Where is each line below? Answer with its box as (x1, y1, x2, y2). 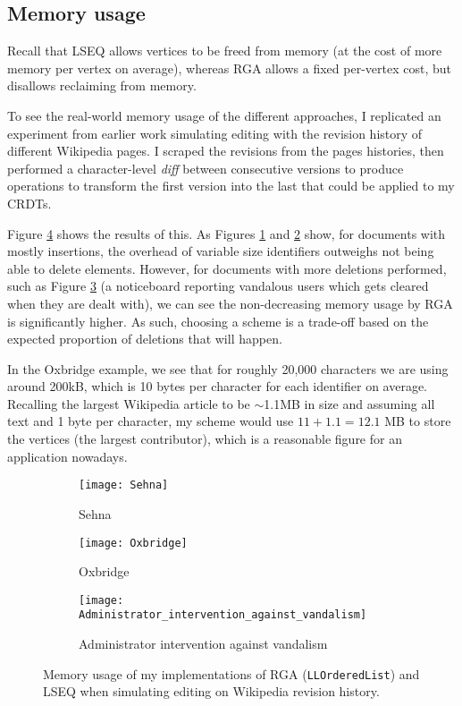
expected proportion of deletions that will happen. (7, 329, 282, 348)
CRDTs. (7, 193, 52, 212)
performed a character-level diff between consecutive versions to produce (7, 158, 404, 177)
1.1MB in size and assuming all (264, 394, 435, 413)
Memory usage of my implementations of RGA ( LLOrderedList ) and (43, 664, 420, 683)
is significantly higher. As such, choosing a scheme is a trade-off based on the (7, 311, 429, 330)
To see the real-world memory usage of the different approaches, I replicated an (7, 106, 441, 124)
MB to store (384, 412, 451, 430)
